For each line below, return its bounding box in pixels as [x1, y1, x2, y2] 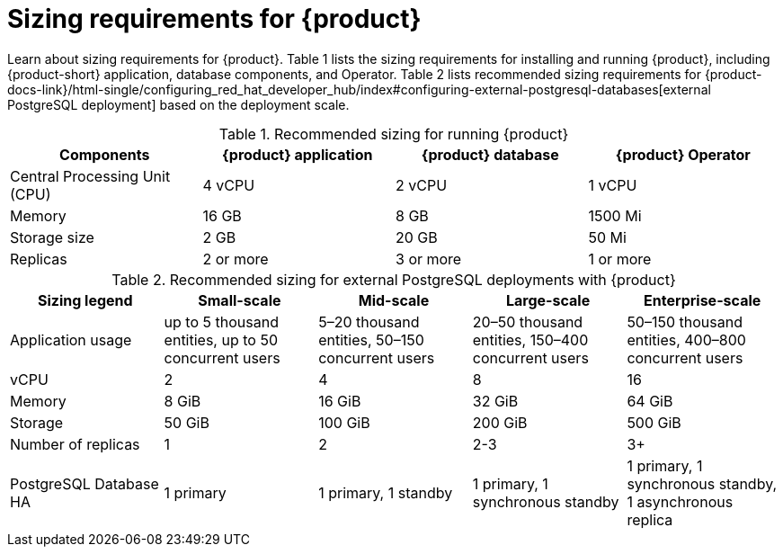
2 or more [202, 249, 269, 268]
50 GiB [164, 413, 209, 432]
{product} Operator [615, 145, 751, 164]
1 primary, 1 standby [318, 483, 453, 502]
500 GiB [627, 413, 681, 432]
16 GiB [318, 391, 361, 410]
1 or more [588, 249, 652, 268]
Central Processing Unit [10, 166, 171, 185]
